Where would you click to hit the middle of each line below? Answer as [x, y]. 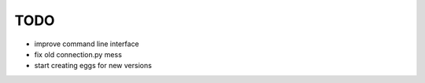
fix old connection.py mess [78, 54]
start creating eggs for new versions [93, 66]
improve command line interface [87, 44]
